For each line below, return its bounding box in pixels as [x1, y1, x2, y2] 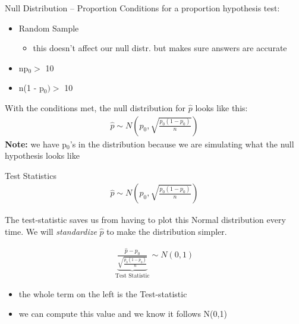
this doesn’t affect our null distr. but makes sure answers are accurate [33, 42, 287, 54]
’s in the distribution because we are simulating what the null [70, 137, 294, 150]
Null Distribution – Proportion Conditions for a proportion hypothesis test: [5, 2, 280, 14]
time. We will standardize [5, 225, 97, 237]
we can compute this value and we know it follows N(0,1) [18, 307, 227, 320]
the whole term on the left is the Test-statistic [18, 287, 187, 300]
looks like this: [195, 101, 248, 114]
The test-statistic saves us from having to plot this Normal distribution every [5, 213, 286, 226]
